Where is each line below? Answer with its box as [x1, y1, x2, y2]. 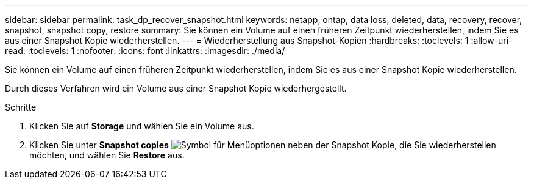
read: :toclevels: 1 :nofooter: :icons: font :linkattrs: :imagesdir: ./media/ [5, 46, 285, 56]
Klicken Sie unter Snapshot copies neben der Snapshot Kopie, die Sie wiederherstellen [29, 140, 496, 150]
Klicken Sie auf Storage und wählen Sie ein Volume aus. [29, 121, 254, 131]
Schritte [5, 102, 37, 112]
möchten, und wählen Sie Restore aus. [29, 150, 185, 160]
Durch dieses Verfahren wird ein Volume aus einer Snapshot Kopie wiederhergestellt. [5, 83, 347, 94]
